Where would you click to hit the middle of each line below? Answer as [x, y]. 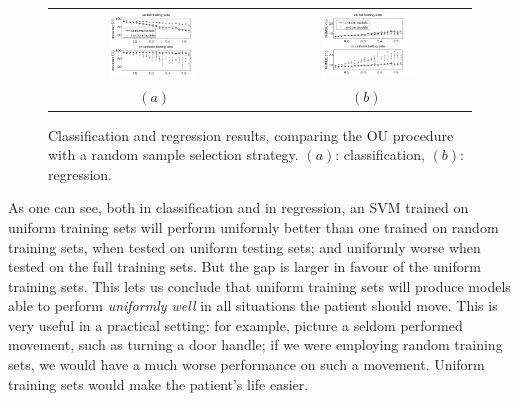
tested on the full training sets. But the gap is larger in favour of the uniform [244, 266]
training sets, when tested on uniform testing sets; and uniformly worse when [244, 246]
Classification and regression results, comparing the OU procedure [251, 134]
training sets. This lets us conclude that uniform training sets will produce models [259, 285]
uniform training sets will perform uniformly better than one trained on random [253, 226]
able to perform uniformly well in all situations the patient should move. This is [253, 305]
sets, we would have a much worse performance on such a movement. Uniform [246, 364]
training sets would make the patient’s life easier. [158, 383]
